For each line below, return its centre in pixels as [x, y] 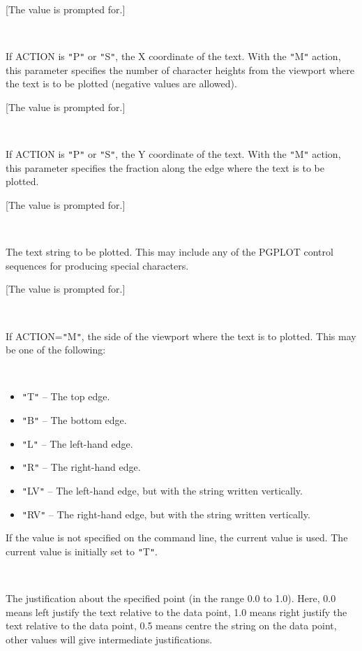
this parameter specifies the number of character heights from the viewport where [180, 70]
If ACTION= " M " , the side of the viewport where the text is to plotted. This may [181, 336]
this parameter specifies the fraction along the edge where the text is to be [165, 167]
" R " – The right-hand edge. [81, 467]
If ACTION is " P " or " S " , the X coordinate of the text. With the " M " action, [173, 56]
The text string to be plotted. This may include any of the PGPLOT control [169, 252]
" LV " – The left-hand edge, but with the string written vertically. [162, 491]
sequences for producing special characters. [97, 265]
